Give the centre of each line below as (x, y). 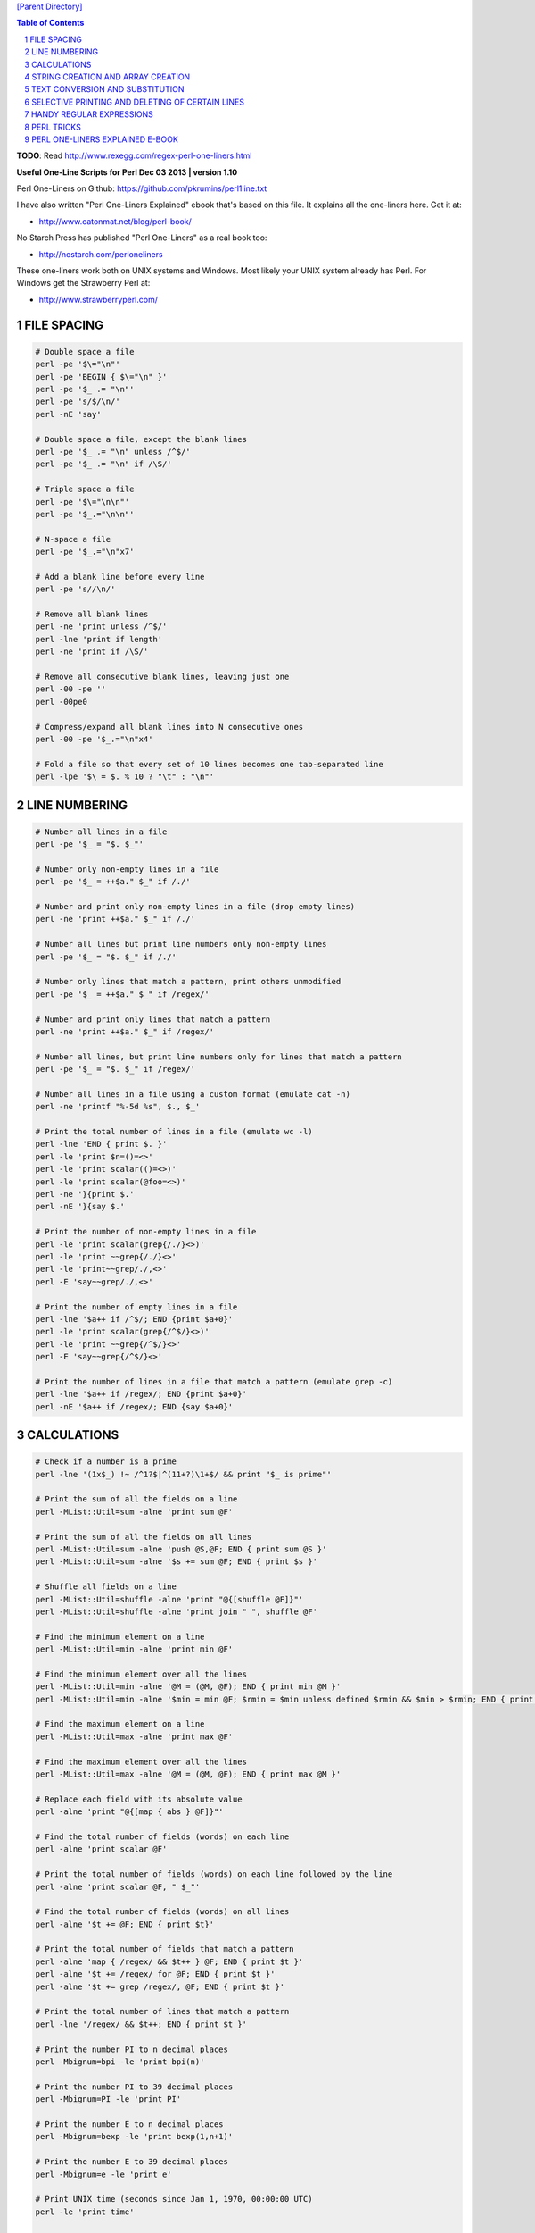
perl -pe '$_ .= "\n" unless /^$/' (113, 452)
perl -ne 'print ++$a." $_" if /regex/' (124, 1031)
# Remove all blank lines (92, 615)
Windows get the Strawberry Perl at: (83, 283)
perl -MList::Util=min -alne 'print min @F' (134, 1649)
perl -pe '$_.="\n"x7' (85, 552)
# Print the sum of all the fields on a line (136, 1499)
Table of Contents (50, 23)
